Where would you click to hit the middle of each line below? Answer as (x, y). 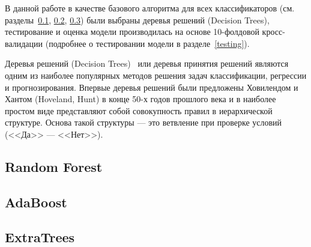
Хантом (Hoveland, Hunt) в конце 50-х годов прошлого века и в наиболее (140, 99)
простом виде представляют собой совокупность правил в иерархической (139, 110)
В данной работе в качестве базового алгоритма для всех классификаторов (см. (150, 8)
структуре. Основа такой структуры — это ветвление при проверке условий (143, 122)
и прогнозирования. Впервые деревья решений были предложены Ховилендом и (152, 87)
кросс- (273, 32)
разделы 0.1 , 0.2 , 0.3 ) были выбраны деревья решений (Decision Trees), (137, 20)
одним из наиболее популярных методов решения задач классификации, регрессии (156, 75)
